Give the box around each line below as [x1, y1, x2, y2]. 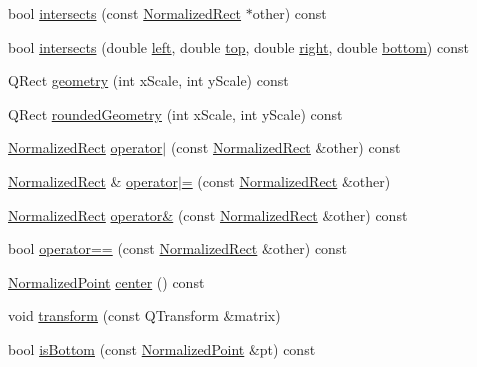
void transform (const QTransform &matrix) [8, 305, 281, 326]
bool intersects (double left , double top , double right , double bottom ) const [8, 36, 469, 57]
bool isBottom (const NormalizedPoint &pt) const [8, 338, 316, 359]
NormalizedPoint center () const [8, 271, 205, 292]
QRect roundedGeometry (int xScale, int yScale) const [8, 103, 343, 124]
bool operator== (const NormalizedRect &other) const [8, 238, 347, 259]
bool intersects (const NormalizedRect [8, 3, 242, 23]
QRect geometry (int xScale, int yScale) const [8, 70, 289, 91]
